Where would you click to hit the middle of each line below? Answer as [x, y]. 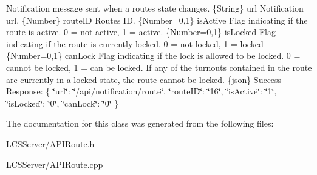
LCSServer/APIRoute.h [50, 143]
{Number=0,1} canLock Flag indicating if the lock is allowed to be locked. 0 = [153, 55]
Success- [269, 79]
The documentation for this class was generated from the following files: [140, 123]
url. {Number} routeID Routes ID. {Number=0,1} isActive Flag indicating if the [157, 20]
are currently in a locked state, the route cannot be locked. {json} [129, 79]
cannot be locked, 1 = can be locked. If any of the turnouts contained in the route [159, 67]
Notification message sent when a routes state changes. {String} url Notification [155, 8]
